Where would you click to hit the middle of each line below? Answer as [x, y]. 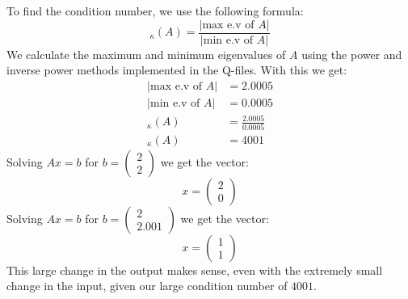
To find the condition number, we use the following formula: [155, 11]
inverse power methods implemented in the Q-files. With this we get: [177, 70]
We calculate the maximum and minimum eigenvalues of [146, 54]
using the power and [352, 54]
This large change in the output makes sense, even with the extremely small [195, 270]
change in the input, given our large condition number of [147, 286]
